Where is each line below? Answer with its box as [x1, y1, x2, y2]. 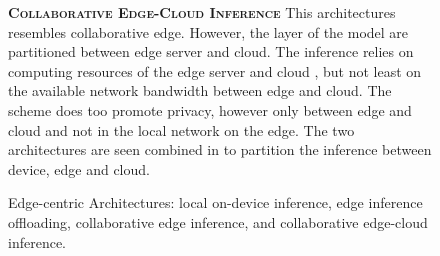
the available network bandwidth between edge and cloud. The [8, 80, 392, 101]
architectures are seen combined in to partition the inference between [8, 139, 432, 160]
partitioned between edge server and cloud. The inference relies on [8, 41, 414, 62]
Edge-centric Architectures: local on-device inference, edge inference [8, 192, 423, 213]
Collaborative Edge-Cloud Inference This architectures [8, 2, 396, 22]
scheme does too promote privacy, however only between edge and [8, 99, 412, 120]
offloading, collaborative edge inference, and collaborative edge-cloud [8, 211, 428, 232]
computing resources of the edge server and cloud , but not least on [8, 60, 422, 81]
